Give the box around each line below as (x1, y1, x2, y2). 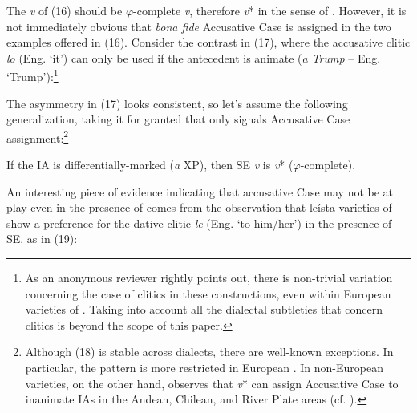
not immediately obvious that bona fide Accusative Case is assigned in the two (6, 18, 391, 34)
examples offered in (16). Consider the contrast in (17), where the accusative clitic (6, 34, 411, 51)
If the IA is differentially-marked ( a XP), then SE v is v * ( (6, 156, 294, 173)
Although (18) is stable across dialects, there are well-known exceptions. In (25, 343, 394, 360)
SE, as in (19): (6, 230, 78, 247)
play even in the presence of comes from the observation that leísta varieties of (6, 199, 392, 216)
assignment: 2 (6, 127, 69, 146)
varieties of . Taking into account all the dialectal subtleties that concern (25, 301, 383, 318)
